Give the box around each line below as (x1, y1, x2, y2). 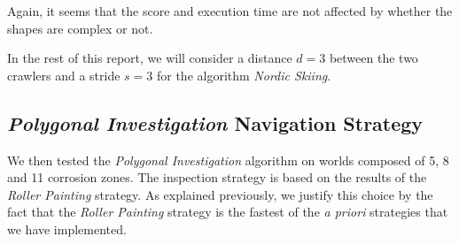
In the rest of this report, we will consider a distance (7, 49, 292, 67)
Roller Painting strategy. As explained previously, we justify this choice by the (7, 185, 433, 203)
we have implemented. (7, 219, 127, 238)
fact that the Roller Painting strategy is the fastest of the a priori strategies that (7, 202, 448, 221)
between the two (329, 49, 418, 67)
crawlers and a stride (7, 65, 121, 84)
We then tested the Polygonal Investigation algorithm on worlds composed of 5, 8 (7, 150, 449, 169)
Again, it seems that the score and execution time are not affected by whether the (7, 2, 453, 19)
